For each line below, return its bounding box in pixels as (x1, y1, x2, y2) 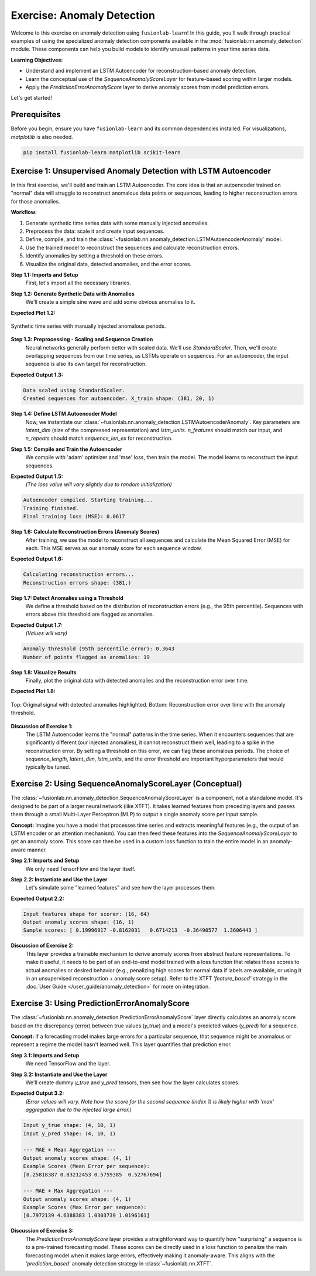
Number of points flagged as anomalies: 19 (23, 654, 150, 660)
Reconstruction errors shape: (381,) (23, 579, 132, 586)
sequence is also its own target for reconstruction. (25, 361, 147, 368)
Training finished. (23, 505, 79, 511)
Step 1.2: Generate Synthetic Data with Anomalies (11, 290, 135, 297)
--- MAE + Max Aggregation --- (23, 1187, 114, 1194)
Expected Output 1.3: (11, 371, 64, 378)
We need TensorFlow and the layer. (25, 1060, 111, 1067)
